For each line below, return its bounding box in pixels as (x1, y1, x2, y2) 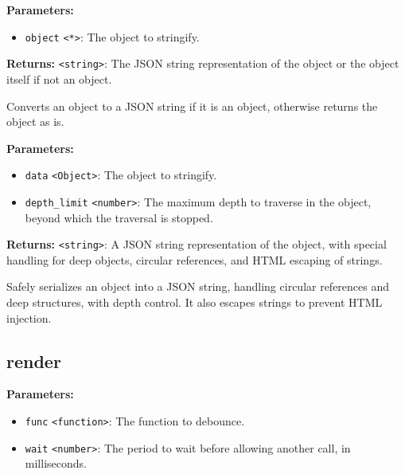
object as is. (6, 113, 64, 130)
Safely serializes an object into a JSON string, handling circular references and (6, 278, 390, 295)
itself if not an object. (6, 70, 112, 87)
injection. (6, 309, 52, 326)
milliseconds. (25, 455, 87, 472)
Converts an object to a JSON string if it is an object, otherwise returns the (6, 97, 378, 114)
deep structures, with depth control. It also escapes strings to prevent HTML (6, 294, 383, 311)
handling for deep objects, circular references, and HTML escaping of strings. (6, 251, 383, 268)
